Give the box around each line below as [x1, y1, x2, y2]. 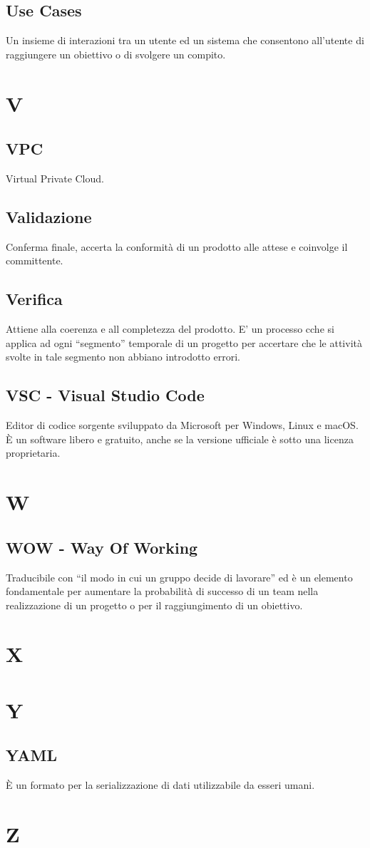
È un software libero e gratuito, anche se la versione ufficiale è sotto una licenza [6, 431, 354, 446]
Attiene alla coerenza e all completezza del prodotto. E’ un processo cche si [6, 321, 334, 336]
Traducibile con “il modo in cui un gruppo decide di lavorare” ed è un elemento [6, 569, 353, 584]
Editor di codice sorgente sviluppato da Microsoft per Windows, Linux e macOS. [6, 418, 359, 433]
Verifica [6, 288, 63, 310]
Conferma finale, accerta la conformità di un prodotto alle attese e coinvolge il [6, 239, 348, 254]
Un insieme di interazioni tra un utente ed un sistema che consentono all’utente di [6, 33, 364, 48]
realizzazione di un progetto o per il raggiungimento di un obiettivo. [6, 597, 303, 612]
